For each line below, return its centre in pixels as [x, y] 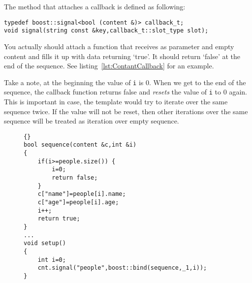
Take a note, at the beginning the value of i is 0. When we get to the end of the [125, 82]
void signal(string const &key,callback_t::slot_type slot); [106, 31]
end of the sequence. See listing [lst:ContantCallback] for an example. [109, 66]
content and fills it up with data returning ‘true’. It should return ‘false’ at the [122, 56]
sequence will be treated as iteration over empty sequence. [92, 121]
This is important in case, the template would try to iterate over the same [116, 101]
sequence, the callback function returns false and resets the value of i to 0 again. [126, 92]
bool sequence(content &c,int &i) [80, 145]
